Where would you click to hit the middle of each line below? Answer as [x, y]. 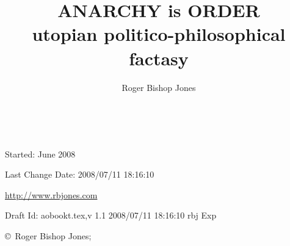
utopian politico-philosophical [159, 34]
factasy [159, 58]
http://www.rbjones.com [51, 194]
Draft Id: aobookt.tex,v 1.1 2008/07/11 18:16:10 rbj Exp [111, 215]
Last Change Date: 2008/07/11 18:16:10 [80, 174]
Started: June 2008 [40, 154]
